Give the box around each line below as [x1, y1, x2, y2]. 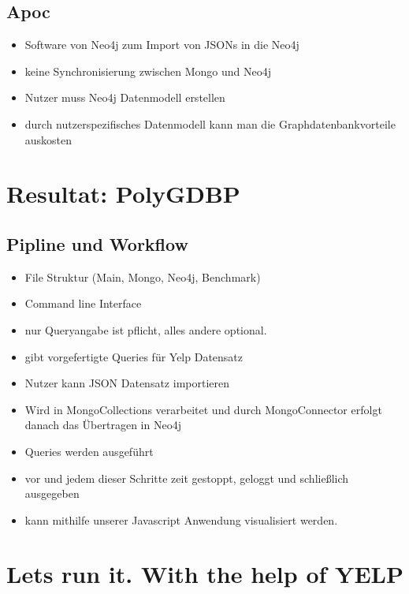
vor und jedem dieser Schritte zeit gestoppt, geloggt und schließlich [24, 469, 349, 486]
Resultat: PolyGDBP [6, 177, 240, 210]
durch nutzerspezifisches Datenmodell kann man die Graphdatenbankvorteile [24, 115, 396, 132]
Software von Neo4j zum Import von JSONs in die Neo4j [24, 36, 299, 53]
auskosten [24, 131, 73, 148]
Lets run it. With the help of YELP [6, 558, 403, 590]
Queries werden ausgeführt [24, 443, 154, 459]
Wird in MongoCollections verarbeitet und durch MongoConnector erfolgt [24, 401, 382, 417]
